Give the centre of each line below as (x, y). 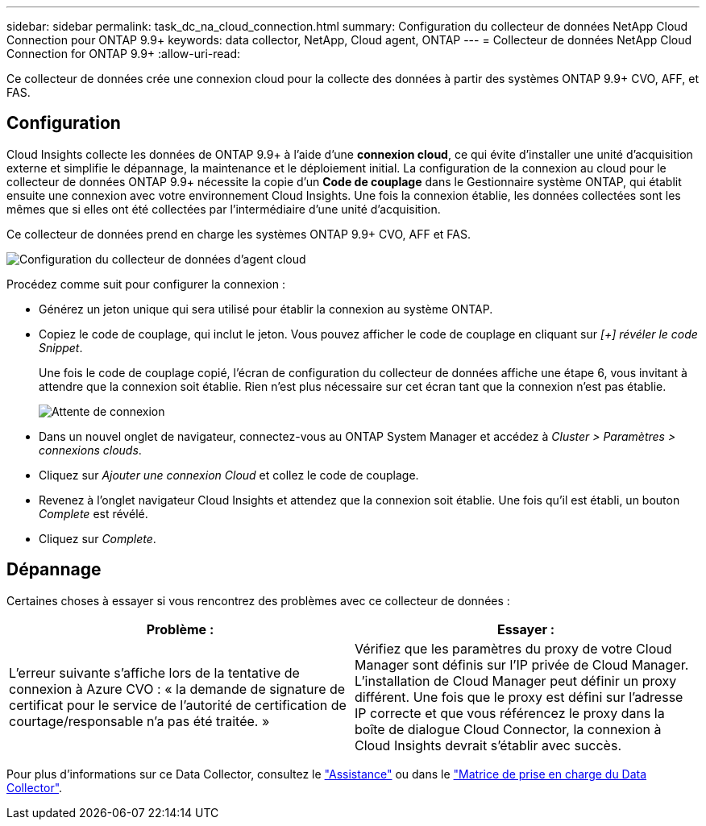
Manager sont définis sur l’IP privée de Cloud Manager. (522, 664)
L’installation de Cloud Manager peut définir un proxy (516, 681)
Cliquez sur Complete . (98, 538)
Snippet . (61, 347)
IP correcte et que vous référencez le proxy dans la (510, 713)
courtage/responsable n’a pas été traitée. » (139, 721)
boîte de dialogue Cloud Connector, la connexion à (508, 729)
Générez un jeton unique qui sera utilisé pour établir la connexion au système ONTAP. (266, 309)
